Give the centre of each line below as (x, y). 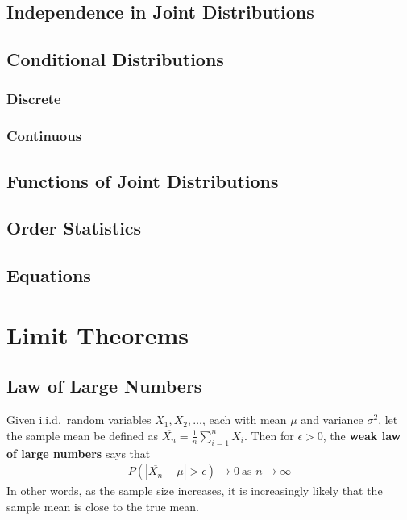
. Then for (269, 435)
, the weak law (362, 435)
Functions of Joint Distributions (143, 180)
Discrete (34, 99)
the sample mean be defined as (82, 435)
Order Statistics (74, 228)
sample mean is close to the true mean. (103, 506)
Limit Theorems (98, 334)
